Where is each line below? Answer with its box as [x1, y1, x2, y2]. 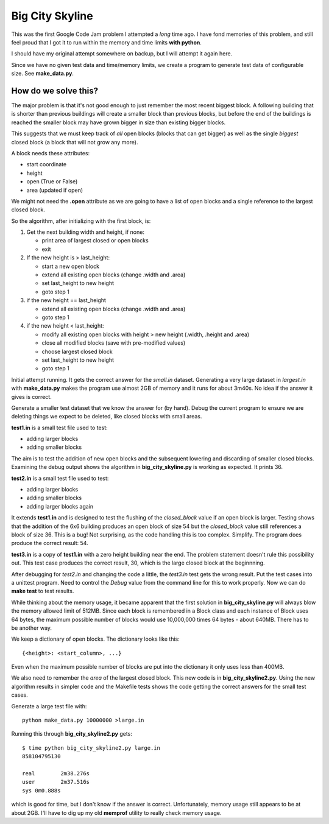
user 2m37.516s [22, 778, 90, 786]
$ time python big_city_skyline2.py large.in [22, 744, 161, 752]
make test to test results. [11, 588, 74, 595]
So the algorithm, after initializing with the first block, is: [11, 217, 151, 225]
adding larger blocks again [26, 502, 94, 510]
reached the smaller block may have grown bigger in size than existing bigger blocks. [11, 119, 225, 126]
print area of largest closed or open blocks [41, 237, 149, 244]
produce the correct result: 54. [11, 540, 88, 547]
